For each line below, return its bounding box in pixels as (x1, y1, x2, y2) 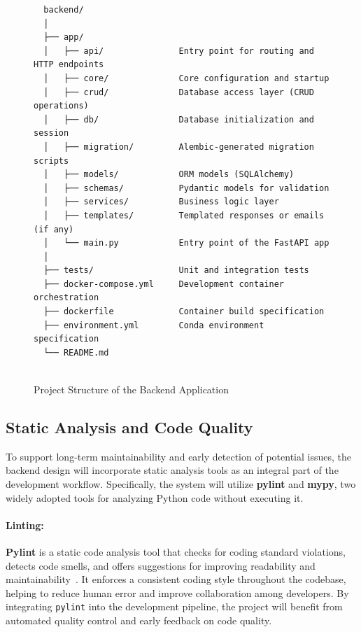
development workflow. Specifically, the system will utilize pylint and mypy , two (6, 477, 356, 491)
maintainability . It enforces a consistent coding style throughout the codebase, (6, 572, 346, 587)
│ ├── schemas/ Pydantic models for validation (43, 183, 330, 193)
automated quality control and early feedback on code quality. (6, 613, 272, 628)
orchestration (34, 293, 99, 303)
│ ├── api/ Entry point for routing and (43, 45, 314, 56)
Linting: (6, 517, 44, 532)
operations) (34, 101, 89, 111)
